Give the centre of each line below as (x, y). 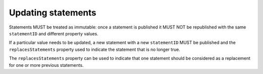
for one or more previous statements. (46, 65)
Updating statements (53, 13)
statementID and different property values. (54, 33)
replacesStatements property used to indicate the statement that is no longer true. (94, 49)
